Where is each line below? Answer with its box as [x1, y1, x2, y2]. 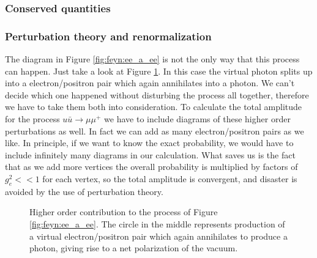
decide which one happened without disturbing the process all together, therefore [5, 88, 309, 101]
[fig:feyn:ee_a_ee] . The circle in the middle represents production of [29, 217, 285, 230]
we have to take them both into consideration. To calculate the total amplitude [5, 100, 302, 113]
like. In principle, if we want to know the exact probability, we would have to [5, 136, 294, 149]
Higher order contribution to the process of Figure [29, 205, 218, 218]
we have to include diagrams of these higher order [104, 112, 291, 125]
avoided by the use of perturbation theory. [5, 185, 163, 197]
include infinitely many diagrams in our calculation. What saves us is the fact [5, 148, 296, 161]
